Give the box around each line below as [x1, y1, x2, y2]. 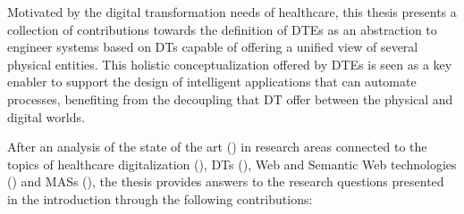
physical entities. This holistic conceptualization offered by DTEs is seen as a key [7, 54, 452, 73]
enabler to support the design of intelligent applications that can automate [7, 72, 417, 91]
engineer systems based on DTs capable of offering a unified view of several [7, 37, 418, 56]
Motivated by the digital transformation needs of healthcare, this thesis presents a [7, 3, 457, 21]
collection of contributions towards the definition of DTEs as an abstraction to [7, 20, 437, 38]
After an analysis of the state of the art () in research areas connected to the [7, 137, 427, 156]
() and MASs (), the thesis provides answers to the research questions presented [7, 172, 444, 191]
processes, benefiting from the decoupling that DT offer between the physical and [7, 89, 453, 108]
